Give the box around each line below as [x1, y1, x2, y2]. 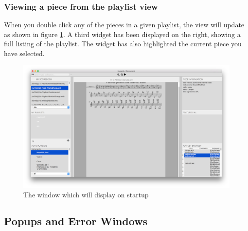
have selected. [4, 48, 45, 58]
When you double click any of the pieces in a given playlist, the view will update [4, 19, 245, 30]
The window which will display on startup [23, 189, 149, 199]
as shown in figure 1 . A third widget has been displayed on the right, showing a [4, 29, 241, 39]
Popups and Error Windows [4, 213, 148, 228]
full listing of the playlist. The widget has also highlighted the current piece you [4, 38, 242, 49]
